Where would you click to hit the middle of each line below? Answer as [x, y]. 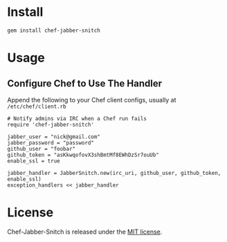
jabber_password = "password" [51, 142]
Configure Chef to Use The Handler [85, 83]
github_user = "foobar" [42, 149]
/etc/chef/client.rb [37, 106]
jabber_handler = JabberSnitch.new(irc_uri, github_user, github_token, [114, 173]
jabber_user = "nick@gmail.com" [54, 137]
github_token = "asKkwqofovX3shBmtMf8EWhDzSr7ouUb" [83, 155]
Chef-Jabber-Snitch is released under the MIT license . [85, 232]
